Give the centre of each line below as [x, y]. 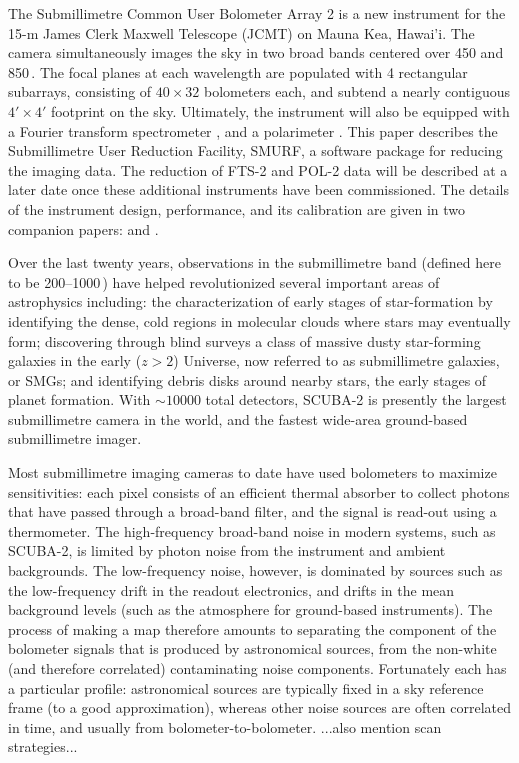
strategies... [43, 746]
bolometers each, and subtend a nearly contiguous [357, 91]
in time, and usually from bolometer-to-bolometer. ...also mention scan [225, 726]
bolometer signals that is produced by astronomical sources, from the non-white [252, 648]
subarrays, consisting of [80, 91]
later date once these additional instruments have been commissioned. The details [259, 189]
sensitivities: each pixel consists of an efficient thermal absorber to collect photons [259, 491]
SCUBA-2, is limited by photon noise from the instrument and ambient [227, 550]
